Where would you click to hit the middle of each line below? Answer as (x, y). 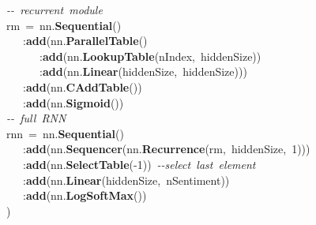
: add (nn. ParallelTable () (85, 41)
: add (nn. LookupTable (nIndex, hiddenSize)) (150, 56)
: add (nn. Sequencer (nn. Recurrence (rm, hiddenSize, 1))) (166, 149)
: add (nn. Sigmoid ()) (73, 102)
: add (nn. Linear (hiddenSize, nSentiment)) (126, 180)
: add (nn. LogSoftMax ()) (85, 195)
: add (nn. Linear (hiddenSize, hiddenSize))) (143, 71)
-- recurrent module (55, 9)
